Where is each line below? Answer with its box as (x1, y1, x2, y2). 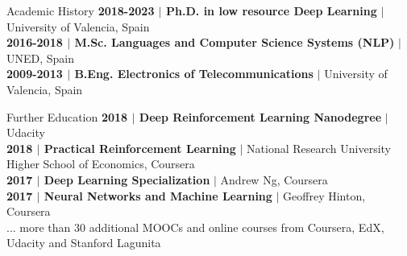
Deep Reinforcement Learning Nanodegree (139, 108, 382, 125)
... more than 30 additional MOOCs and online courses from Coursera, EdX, (6, 218, 384, 235)
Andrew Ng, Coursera (220, 171, 328, 188)
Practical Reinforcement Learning (44, 139, 236, 156)
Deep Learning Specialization (44, 171, 210, 188)
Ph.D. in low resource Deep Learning (166, 2, 377, 19)
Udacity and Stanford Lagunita (6, 234, 161, 251)
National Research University (247, 139, 392, 156)
